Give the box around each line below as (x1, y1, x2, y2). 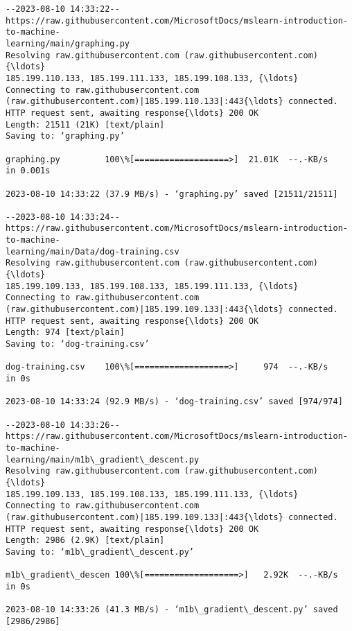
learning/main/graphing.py (6, 38, 130, 49)
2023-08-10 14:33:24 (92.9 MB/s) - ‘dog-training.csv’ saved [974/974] (6, 397, 343, 407)
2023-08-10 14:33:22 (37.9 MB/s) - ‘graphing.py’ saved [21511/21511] (6, 189, 338, 199)
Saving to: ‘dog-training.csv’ (6, 339, 150, 349)
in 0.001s (6, 166, 51, 176)
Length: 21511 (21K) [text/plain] (6, 119, 165, 130)
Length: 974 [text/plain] (6, 327, 125, 338)
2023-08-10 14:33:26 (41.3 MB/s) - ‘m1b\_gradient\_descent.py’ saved (6, 605, 338, 615)
